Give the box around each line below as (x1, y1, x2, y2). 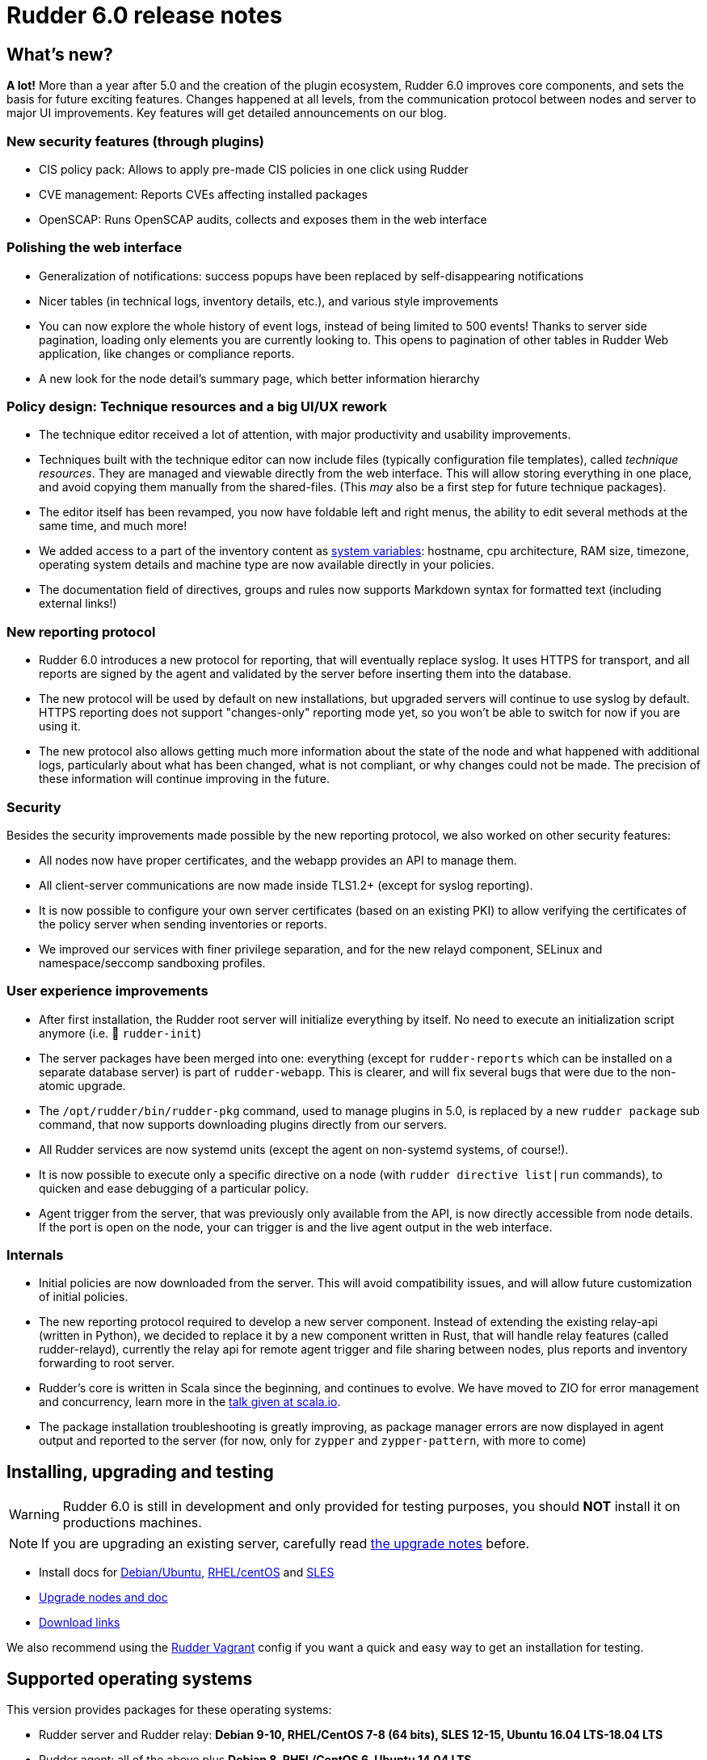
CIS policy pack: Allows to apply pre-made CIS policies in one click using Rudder (39, 162, 469, 176)
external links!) (39, 596, 117, 611)
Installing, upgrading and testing (6, 1461, 274, 1482)
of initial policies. (39, 1290, 128, 1304)
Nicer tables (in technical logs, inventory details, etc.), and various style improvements (39, 293, 499, 308)
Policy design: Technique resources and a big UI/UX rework (6, 398, 387, 415)
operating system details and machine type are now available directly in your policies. (39, 558, 494, 572)
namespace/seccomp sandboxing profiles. (39, 955, 266, 970)
